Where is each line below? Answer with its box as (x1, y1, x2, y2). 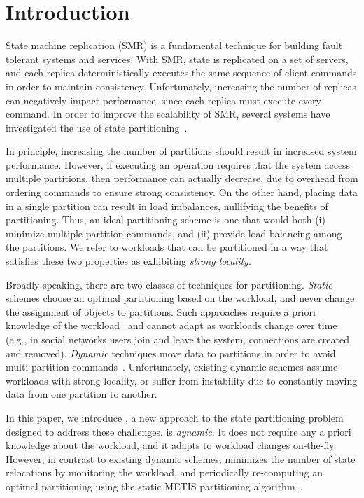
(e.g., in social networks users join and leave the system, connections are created (6, 332, 350, 346)
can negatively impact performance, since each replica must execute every (6, 92, 321, 107)
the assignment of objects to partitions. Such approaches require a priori (6, 304, 316, 319)
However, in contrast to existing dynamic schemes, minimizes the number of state (6, 451, 356, 466)
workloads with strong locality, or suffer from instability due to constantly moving (6, 373, 358, 387)
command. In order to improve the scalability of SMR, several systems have (6, 106, 330, 121)
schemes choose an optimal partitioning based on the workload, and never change (6, 291, 355, 305)
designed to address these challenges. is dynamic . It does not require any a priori (6, 424, 351, 438)
